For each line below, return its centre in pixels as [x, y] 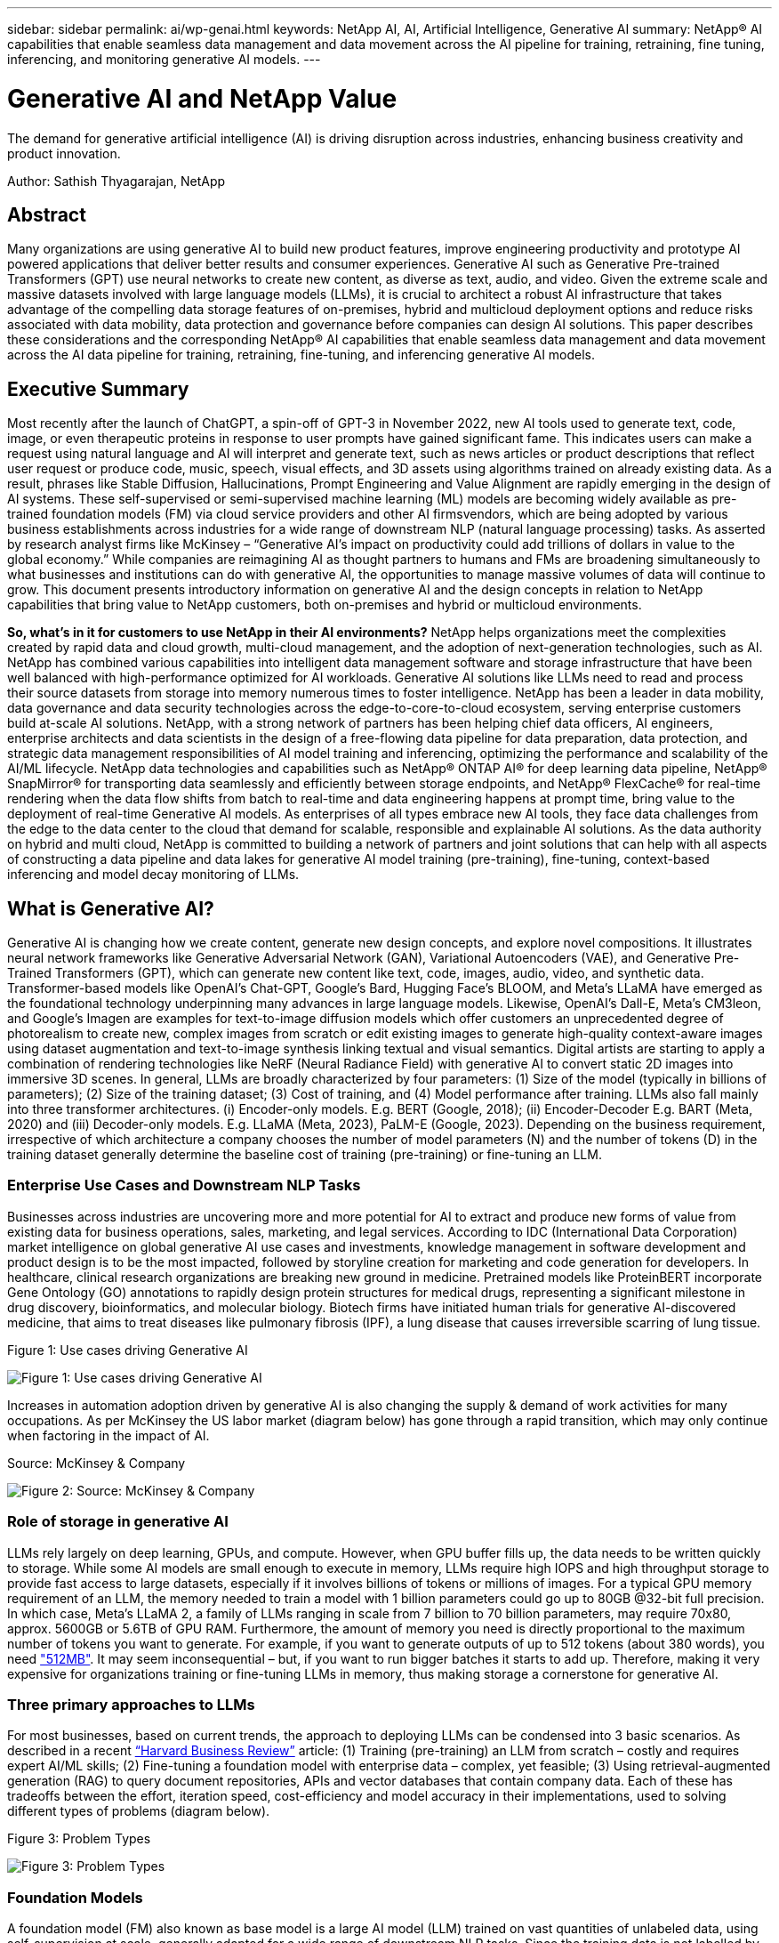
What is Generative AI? [111, 908]
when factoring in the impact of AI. [108, 1435]
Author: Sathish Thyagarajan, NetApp [116, 181]
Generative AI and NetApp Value [202, 98]
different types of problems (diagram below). [139, 1811]
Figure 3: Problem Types [79, 1839]
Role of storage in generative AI [118, 1522]
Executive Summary [98, 389]
